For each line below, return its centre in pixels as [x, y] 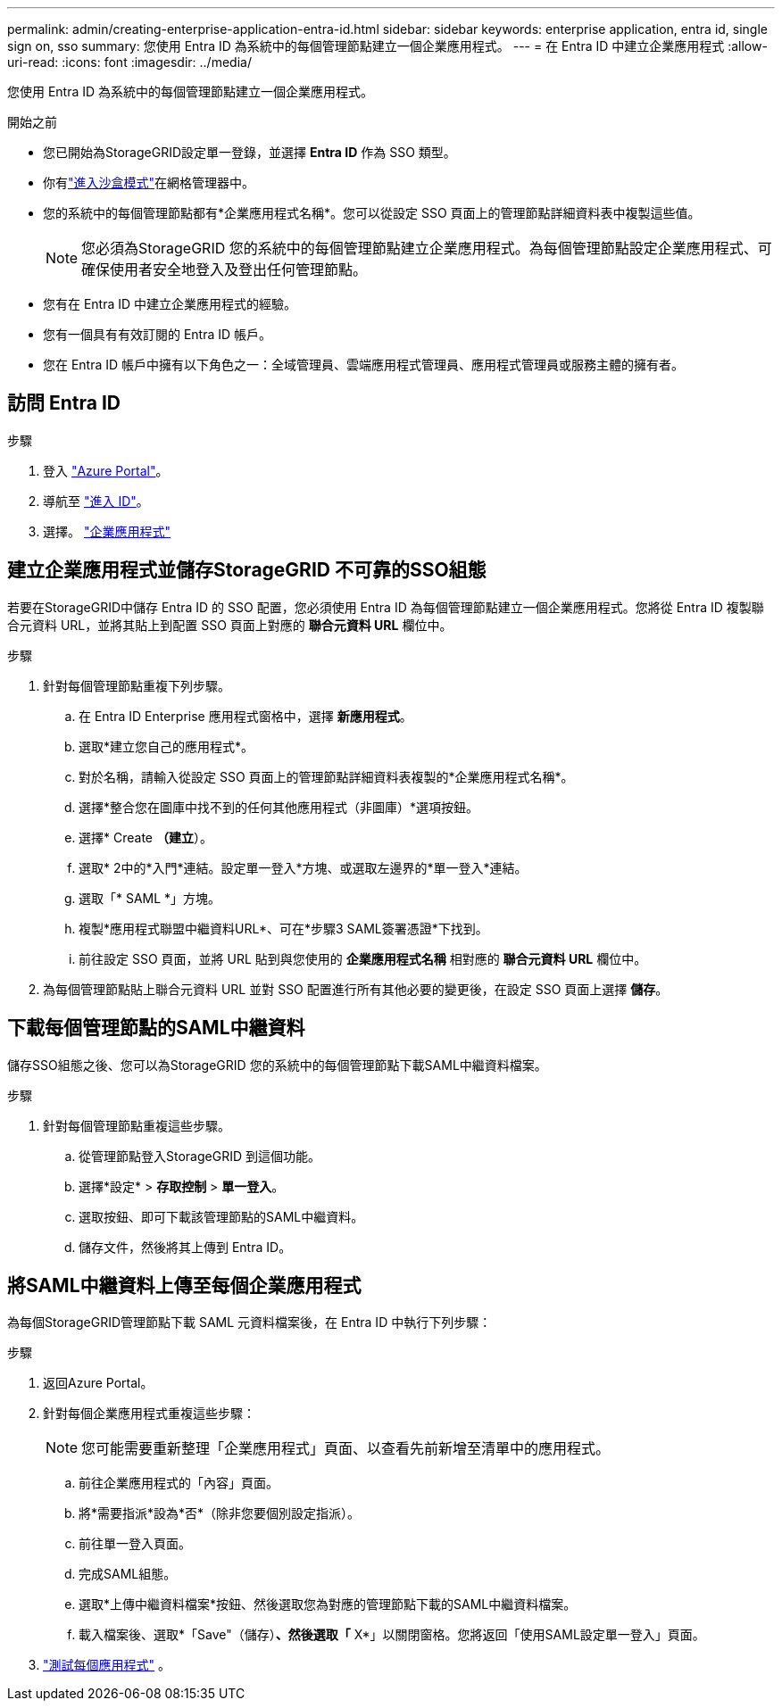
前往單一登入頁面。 [135, 1544]
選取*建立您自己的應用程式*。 [166, 746]
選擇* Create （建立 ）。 [146, 837]
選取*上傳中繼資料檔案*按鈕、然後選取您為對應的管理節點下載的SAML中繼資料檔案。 [328, 1604]
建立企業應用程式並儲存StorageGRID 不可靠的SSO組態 [247, 570]
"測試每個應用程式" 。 [107, 1665]
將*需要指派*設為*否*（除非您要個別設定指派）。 [220, 1513]
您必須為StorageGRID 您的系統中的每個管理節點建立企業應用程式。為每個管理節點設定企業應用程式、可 [427, 248]
